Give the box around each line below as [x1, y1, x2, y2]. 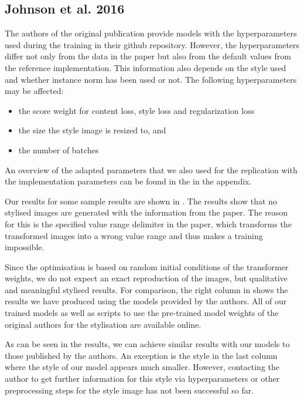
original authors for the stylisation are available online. [5, 318, 201, 330]
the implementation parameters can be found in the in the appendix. [5, 175, 252, 187]
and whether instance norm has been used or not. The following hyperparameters [5, 73, 297, 85]
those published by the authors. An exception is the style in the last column [5, 349, 278, 361]
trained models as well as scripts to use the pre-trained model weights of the [5, 307, 279, 319]
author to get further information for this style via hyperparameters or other [5, 372, 280, 385]
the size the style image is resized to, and [18, 124, 166, 136]
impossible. [5, 241, 45, 253]
